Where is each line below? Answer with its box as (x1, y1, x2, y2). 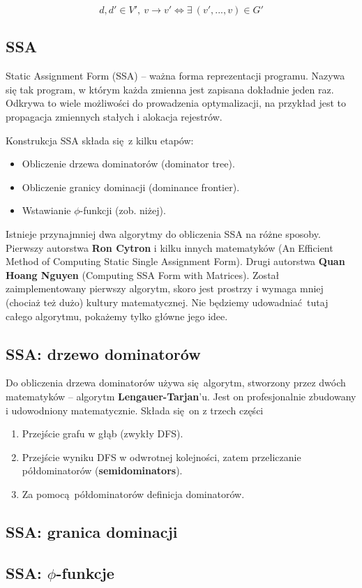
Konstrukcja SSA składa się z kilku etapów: (6, 133, 194, 147)
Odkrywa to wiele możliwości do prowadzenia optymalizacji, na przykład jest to (6, 96, 346, 110)
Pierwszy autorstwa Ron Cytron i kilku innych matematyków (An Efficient (6, 240, 333, 255)
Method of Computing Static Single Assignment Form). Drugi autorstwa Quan (6, 254, 345, 269)
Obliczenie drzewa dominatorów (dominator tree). (22, 156, 235, 171)
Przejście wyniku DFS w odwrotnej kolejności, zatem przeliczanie (22, 449, 301, 464)
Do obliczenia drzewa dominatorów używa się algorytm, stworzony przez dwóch (6, 375, 346, 390)
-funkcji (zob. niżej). (80, 203, 166, 218)
